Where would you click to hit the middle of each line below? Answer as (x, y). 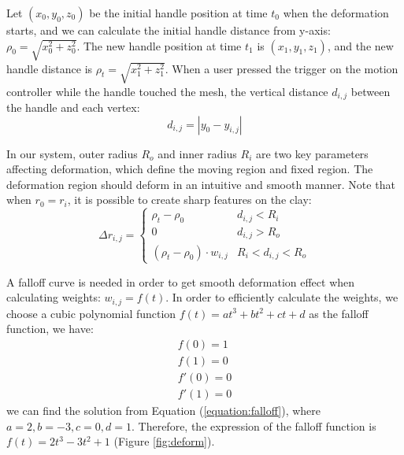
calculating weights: (54, 297)
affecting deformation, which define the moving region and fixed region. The (190, 169)
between (371, 91)
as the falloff (339, 313)
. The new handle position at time (159, 45)
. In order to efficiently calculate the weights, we (282, 297)
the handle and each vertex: (73, 107)
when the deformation (336, 13)
